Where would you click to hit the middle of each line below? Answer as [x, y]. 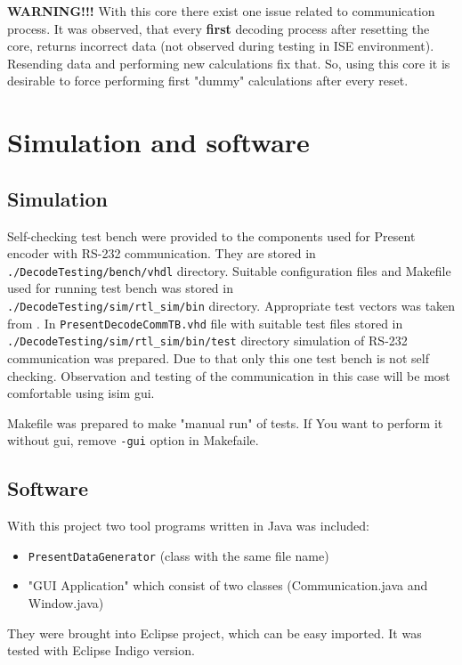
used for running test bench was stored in [120, 288]
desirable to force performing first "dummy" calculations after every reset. [208, 81]
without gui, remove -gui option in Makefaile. [133, 440]
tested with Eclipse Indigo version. [101, 650]
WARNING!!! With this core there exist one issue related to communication [221, 11]
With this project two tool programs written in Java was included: [188, 526]
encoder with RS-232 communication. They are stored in [162, 253]
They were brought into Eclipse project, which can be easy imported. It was [215, 633]
